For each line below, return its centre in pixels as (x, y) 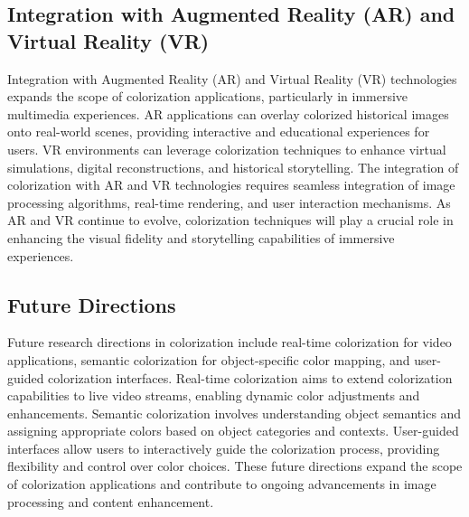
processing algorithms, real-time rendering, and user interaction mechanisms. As (229, 202)
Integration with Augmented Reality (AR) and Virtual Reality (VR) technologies (232, 78)
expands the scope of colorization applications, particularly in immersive (208, 96)
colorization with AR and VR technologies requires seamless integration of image (231, 185)
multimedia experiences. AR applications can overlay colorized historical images (228, 113)
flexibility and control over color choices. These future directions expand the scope (235, 466)
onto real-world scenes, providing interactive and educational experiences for (219, 132)
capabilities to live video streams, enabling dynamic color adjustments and (214, 395)
